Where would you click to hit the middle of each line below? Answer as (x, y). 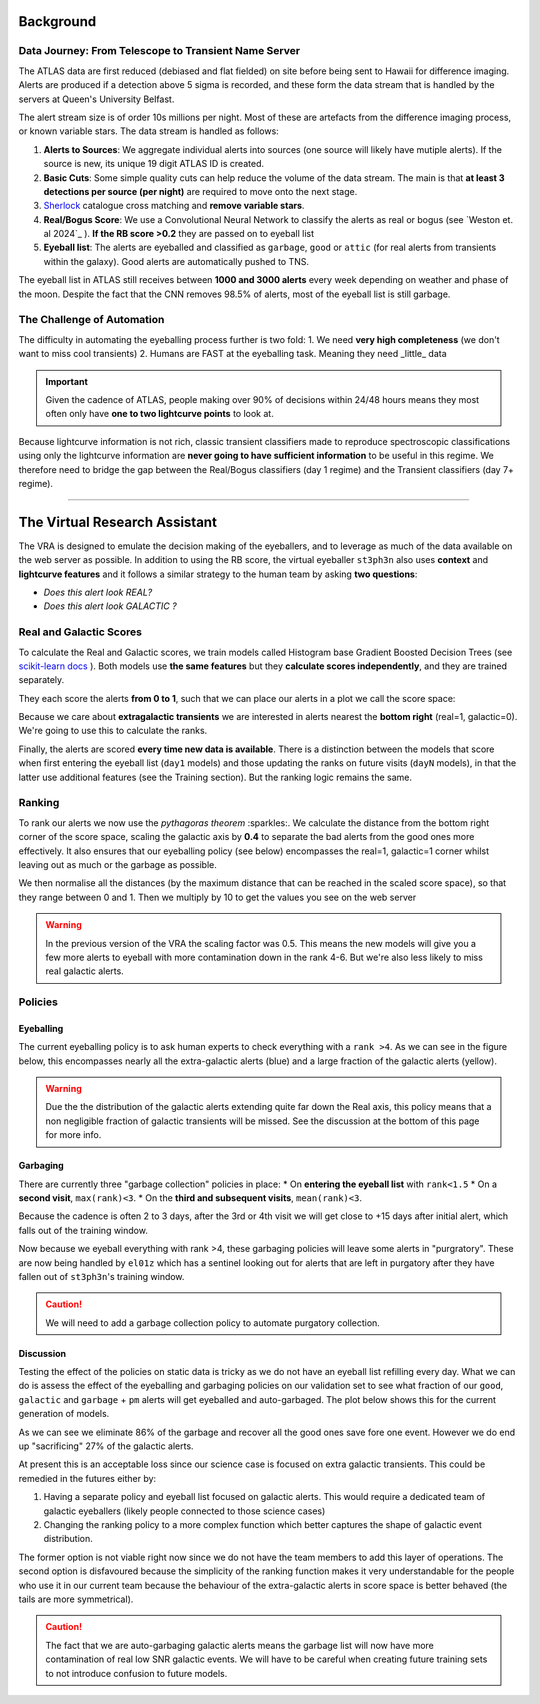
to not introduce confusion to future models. (136, 1673)
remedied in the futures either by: (87, 1478)
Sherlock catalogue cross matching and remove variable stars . (174, 206)
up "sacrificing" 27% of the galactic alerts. (106, 1446)
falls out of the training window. (83, 1230)
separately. (41, 680)
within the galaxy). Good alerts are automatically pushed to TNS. (176, 261)
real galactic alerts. (84, 971)
